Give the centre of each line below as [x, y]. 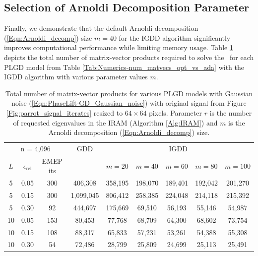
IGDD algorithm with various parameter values [76, 77]
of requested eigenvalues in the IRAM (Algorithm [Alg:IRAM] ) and [115, 122]
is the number [231, 112]
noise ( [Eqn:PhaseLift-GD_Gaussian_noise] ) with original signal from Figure [129, 103]
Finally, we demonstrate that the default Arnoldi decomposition [101, 28]
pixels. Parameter [175, 112]
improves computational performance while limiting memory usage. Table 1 [119, 47]
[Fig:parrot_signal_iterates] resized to [64, 112]
